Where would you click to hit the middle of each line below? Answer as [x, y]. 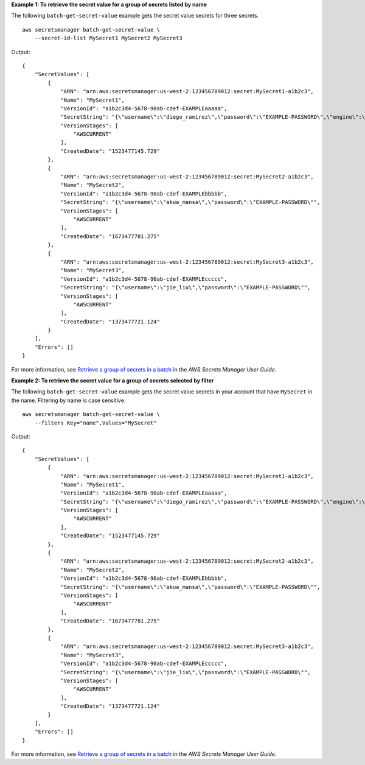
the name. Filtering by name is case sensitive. [68, 400]
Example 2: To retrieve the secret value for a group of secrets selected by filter [113, 381]
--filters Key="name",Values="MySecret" [96, 423]
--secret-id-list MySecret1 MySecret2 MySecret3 [108, 38]
